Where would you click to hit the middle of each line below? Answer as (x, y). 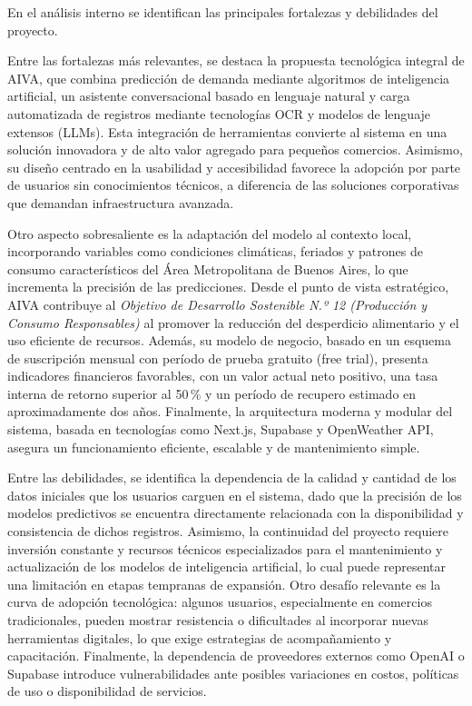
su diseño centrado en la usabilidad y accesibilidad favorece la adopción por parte (234, 167)
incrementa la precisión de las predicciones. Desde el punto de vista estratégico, (228, 287)
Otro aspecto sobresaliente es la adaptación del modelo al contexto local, (210, 233)
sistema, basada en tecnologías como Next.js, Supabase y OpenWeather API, (221, 429)
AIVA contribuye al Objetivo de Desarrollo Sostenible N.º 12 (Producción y (217, 304)
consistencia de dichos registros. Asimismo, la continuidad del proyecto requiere (228, 531)
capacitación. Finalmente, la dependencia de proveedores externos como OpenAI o (236, 656)
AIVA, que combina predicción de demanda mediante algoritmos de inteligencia (229, 78)
